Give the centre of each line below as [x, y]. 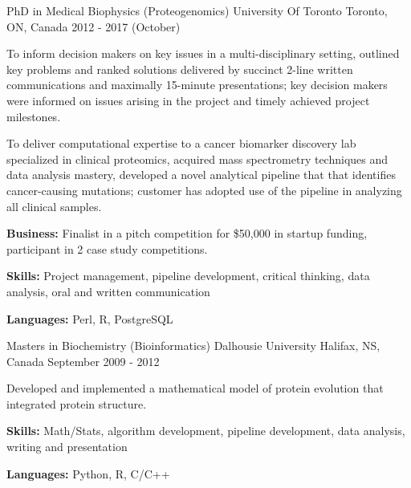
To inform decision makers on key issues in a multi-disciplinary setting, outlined [203, 53]
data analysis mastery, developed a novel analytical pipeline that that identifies [201, 175]
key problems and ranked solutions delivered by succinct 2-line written [180, 69]
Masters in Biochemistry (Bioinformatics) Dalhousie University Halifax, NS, [193, 346]
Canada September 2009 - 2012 [83, 361]
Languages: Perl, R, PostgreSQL [90, 318]
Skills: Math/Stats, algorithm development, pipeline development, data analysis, [206, 431]
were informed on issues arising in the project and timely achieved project [188, 100]
